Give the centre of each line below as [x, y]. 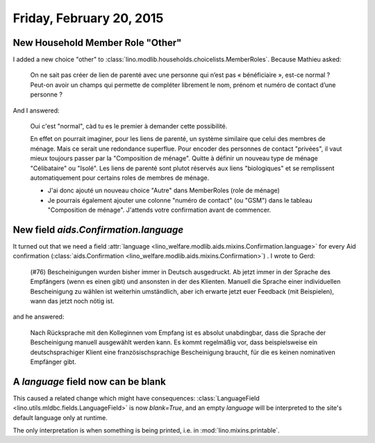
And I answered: [36, 110]
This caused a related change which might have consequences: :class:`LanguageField [136, 398]
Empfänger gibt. [53, 362]
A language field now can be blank [89, 382]
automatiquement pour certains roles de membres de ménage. [120, 178]
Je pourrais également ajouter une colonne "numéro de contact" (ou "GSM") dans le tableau [180, 200]
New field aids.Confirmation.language [98, 229]
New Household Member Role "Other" [97, 43]
